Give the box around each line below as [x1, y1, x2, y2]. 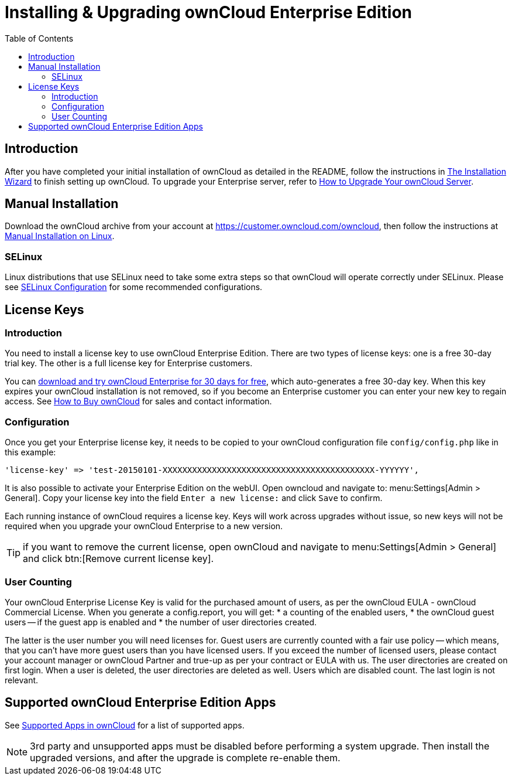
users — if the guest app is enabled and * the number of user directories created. [5, 616, 317, 627]
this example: [5, 447, 56, 458]
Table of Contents [5, 33, 74, 43]
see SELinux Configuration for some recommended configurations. [5, 282, 263, 292]
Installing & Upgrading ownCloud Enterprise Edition [5, 2, 413, 22]
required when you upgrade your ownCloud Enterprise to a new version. [5, 521, 283, 532]
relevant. [5, 675, 39, 685]
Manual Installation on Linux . [5, 231, 115, 241]
